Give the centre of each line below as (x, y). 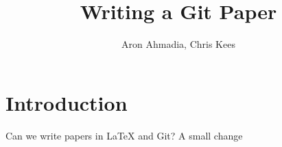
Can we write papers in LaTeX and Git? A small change (124, 135)
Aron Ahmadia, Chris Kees (178, 44)
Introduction (67, 102)
